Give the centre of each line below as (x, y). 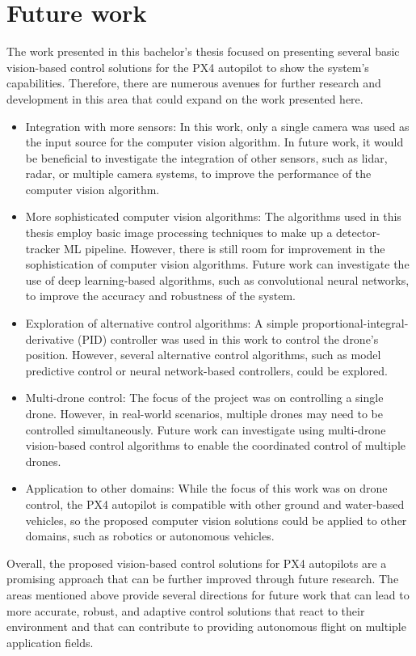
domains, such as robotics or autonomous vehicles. (150, 536)
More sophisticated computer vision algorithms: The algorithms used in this (213, 216)
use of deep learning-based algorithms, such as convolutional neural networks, (217, 279)
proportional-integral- (355, 323)
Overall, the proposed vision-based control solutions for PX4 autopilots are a (197, 563)
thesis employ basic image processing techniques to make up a (179, 233)
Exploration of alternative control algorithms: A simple (162, 323)
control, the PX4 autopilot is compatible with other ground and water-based (215, 504)
